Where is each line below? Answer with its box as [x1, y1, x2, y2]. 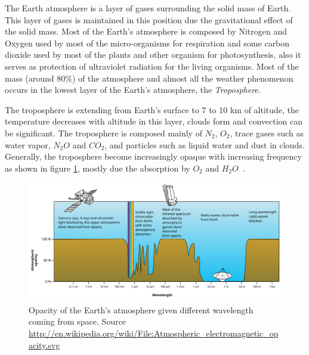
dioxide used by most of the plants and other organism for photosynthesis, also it [5, 48, 301, 61]
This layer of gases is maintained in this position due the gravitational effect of [5, 13, 293, 26]
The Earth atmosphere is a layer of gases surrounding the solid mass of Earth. [5, 2, 291, 14]
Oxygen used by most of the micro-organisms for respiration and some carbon [5, 36, 290, 49]
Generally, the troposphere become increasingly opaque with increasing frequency [5, 150, 302, 163]
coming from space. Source [29, 315, 126, 328]
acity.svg [29, 338, 60, 351]
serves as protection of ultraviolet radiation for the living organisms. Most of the [5, 60, 299, 72]
